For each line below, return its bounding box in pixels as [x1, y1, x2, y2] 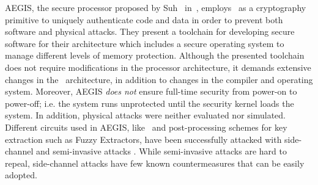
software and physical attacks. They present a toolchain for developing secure [5, 25, 295, 38]
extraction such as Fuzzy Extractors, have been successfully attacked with [5, 132, 282, 145]
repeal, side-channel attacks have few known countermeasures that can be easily [5, 156, 305, 169]
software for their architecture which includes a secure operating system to [5, 37, 284, 49]
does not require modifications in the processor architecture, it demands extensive [5, 60, 311, 73]
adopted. [5, 169, 37, 181]
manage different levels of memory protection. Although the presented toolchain [5, 49, 305, 62]
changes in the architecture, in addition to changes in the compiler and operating [5, 73, 313, 85]
